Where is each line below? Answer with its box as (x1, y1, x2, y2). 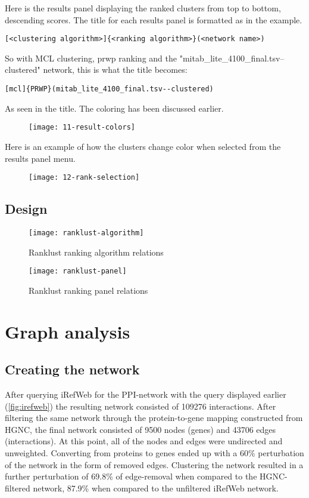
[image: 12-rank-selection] (29, 173, 140, 182)
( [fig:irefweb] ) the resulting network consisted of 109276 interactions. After (5, 399, 276, 412)
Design (5, 199, 48, 218)
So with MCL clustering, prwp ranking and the (5, 51, 177, 64)
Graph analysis (5, 319, 130, 343)
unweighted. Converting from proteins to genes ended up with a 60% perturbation (5, 447, 304, 459)
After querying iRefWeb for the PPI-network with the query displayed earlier (5, 388, 286, 401)
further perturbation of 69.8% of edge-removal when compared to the (5, 470, 257, 482)
